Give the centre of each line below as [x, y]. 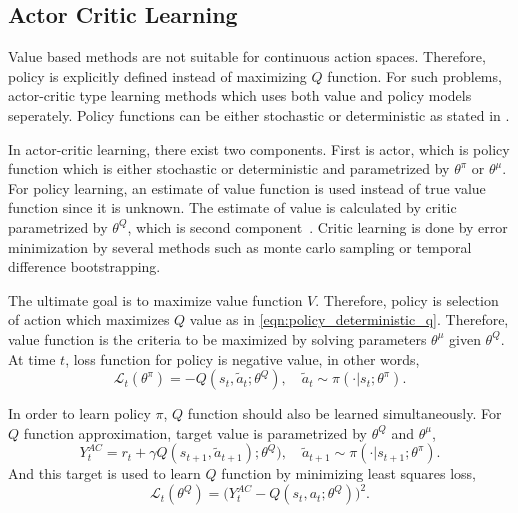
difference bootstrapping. [84, 266]
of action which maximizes [89, 319]
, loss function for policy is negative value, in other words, [242, 358]
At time [32, 358]
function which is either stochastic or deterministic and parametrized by [229, 168]
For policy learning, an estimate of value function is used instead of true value [247, 187]
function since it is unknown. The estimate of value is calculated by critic [232, 207]
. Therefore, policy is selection [407, 299]
